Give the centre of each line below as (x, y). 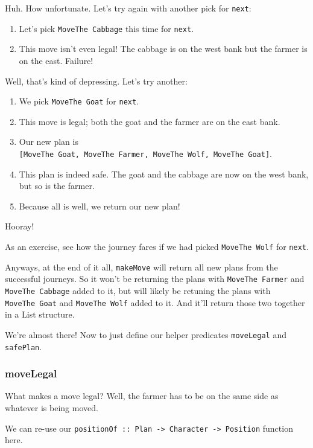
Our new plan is (49, 142)
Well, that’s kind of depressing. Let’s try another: (96, 81)
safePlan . (24, 346)
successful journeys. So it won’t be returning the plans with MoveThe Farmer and (155, 279)
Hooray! (20, 226)
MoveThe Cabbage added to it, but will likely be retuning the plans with (138, 290)
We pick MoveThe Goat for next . (79, 101)
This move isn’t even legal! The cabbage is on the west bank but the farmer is (163, 49)
